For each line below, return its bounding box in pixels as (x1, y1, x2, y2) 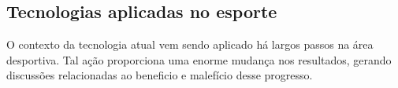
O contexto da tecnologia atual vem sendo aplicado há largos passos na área (6, 36, 374, 53)
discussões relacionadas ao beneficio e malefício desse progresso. (6, 67, 313, 83)
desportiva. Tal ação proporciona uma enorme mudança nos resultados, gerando (6, 51, 392, 68)
